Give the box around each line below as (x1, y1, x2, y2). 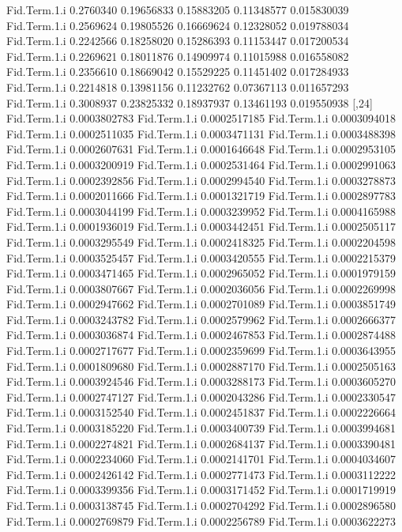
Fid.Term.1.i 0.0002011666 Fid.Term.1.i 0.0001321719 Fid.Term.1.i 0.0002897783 (6, 187, 396, 204)
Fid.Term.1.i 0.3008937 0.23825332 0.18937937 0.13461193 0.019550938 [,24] (6, 94, 373, 111)
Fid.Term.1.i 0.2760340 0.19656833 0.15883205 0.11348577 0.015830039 (6, 2, 349, 17)
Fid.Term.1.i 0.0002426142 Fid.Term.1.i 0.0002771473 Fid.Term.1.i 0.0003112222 (6, 466, 396, 482)
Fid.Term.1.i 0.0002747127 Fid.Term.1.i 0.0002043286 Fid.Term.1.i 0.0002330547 (6, 388, 396, 405)
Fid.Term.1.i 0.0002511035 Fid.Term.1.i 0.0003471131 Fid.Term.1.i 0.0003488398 (6, 125, 396, 141)
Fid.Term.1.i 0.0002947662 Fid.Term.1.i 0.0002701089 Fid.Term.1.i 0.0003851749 (6, 296, 396, 312)
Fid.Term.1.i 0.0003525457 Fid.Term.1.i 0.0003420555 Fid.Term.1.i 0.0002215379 (6, 249, 396, 266)
